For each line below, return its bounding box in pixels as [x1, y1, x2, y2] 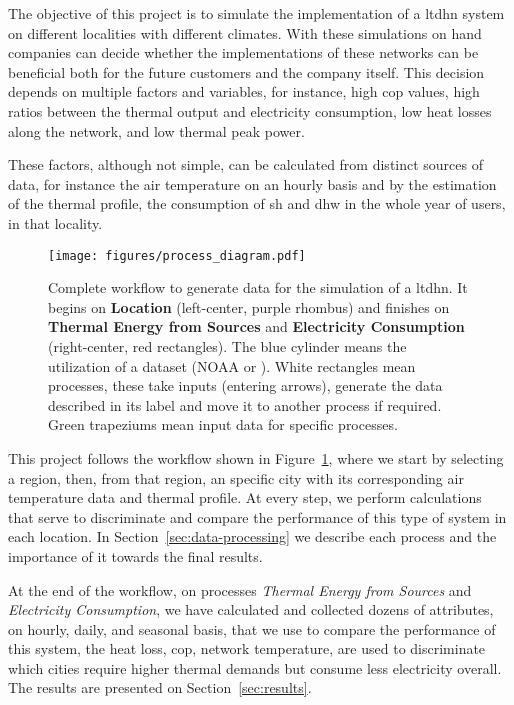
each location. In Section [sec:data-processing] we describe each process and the [8, 526, 497, 547]
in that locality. [8, 212, 103, 233]
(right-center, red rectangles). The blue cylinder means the [48, 335, 407, 356]
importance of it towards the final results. [8, 545, 263, 566]
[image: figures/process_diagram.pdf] [48, 248, 306, 263]
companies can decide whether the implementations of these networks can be [8, 42, 479, 63]
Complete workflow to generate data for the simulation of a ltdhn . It [48, 277, 468, 298]
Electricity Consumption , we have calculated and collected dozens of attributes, [8, 599, 494, 620]
